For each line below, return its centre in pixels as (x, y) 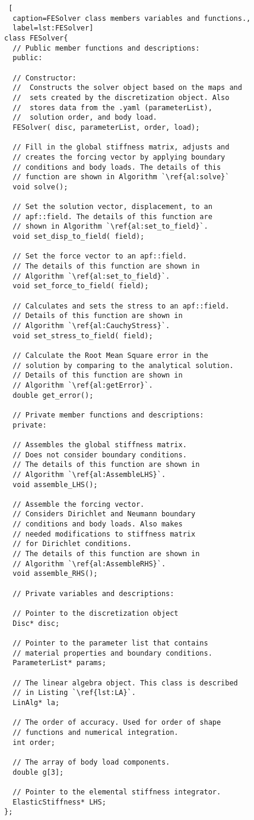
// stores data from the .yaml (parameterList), (112, 107)
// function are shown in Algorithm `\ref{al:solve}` (121, 177)
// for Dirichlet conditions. (72, 544)
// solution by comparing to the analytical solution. (123, 365)
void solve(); (40, 187)
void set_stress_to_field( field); (83, 336)
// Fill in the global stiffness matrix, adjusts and (121, 147)
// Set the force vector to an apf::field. (100, 256)
